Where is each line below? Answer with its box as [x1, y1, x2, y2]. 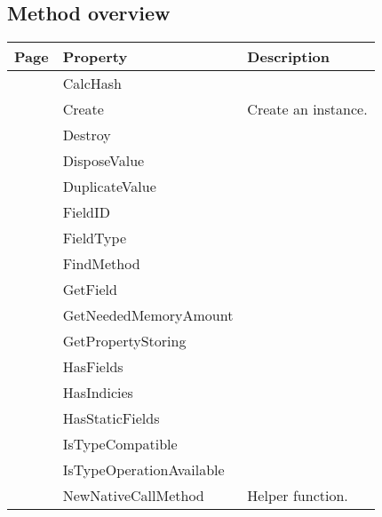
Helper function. [247, 485, 348, 506]
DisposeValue [62, 150, 145, 171]
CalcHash [62, 73, 122, 94]
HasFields [62, 356, 123, 378]
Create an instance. [247, 99, 368, 120]
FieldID [62, 202, 110, 223]
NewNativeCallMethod [62, 485, 204, 506]
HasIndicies [62, 382, 133, 403]
